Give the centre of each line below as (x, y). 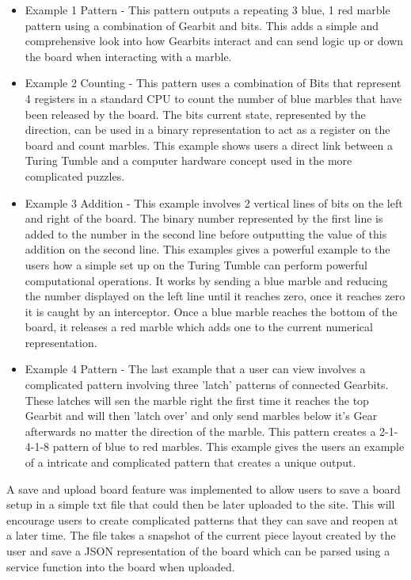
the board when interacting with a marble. (128, 56)
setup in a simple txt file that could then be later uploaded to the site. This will (201, 504)
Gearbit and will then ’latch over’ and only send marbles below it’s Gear (201, 416)
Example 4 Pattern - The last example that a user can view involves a (195, 369)
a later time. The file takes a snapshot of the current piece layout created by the (201, 535)
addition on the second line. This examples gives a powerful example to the (207, 249)
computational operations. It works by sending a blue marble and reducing (206, 280)
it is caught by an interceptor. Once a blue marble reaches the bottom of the (211, 311)
